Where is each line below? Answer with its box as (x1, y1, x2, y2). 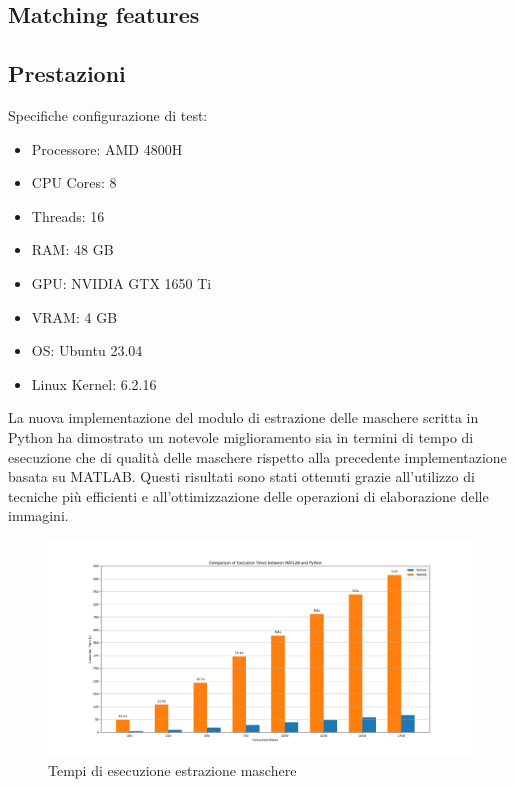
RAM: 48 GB (31, 239, 114, 260)
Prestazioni (8, 58, 126, 89)
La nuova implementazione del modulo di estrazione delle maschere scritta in (8, 407, 479, 428)
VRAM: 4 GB (31, 306, 118, 327)
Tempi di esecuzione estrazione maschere (48, 760, 297, 781)
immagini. (8, 505, 69, 526)
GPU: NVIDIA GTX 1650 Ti (31, 272, 212, 293)
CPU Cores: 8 (31, 172, 117, 193)
